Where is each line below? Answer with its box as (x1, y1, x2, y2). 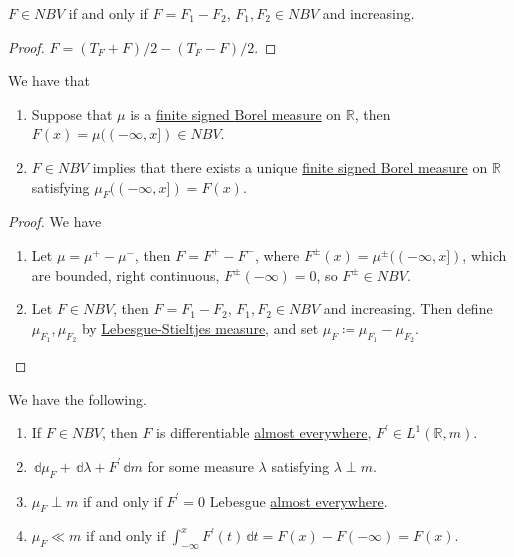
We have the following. (8, 388, 147, 409)
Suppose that (31, 103, 113, 124)
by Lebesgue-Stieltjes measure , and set (81, 317, 319, 338)
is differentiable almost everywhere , (156, 422, 372, 443)
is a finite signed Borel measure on (130, 103, 342, 124)
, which (462, 244, 507, 265)
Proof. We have (8, 211, 102, 232)
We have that (8, 70, 91, 91)
